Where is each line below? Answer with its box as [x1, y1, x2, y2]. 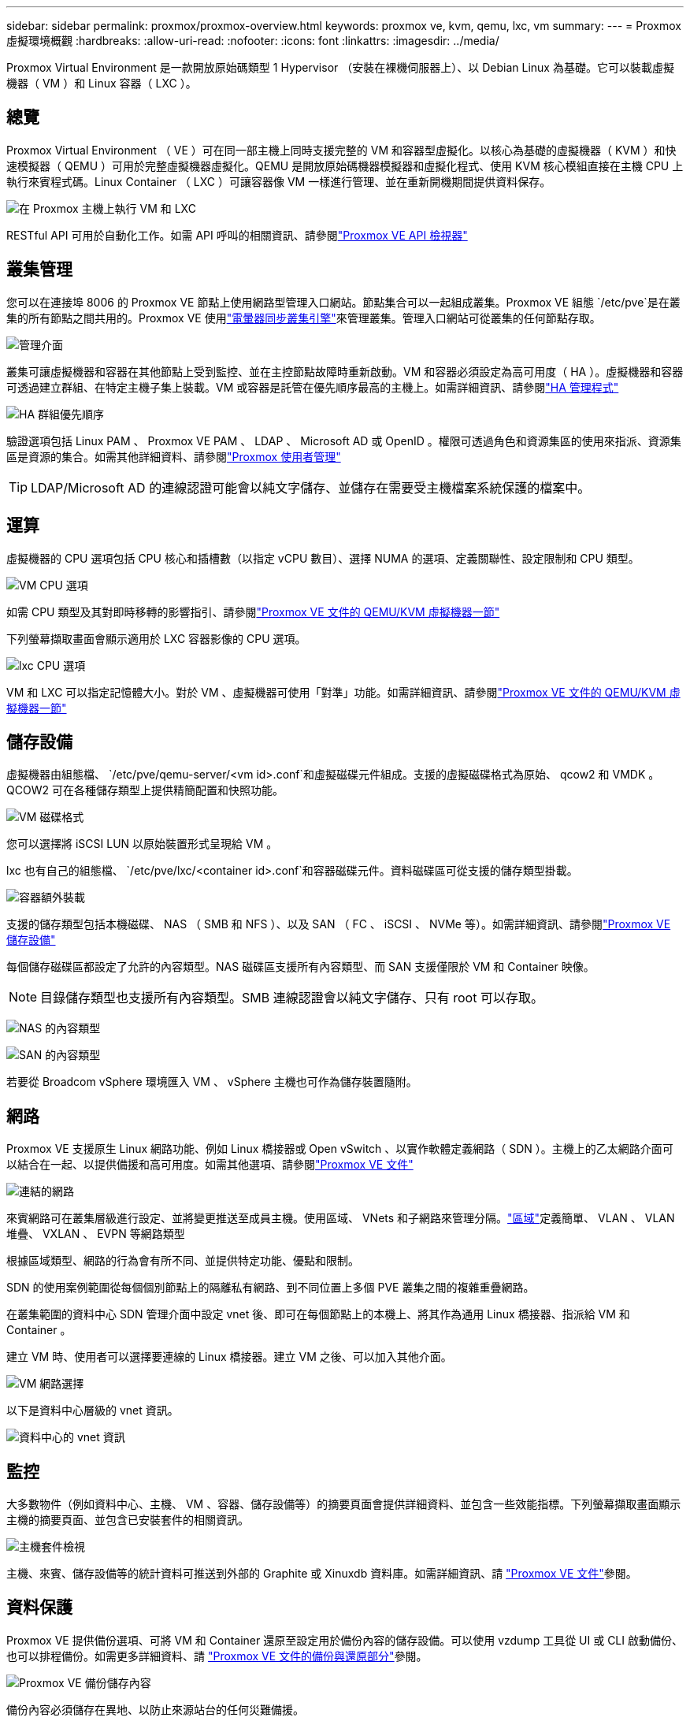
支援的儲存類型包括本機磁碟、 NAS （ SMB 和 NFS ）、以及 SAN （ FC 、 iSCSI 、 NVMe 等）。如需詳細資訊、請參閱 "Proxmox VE [6, 917, 671, 931]
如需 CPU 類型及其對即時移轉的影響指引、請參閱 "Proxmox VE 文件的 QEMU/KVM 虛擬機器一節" [6, 604, 500, 619]
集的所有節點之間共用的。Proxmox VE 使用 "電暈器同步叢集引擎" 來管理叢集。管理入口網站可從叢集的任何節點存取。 [6, 310, 601, 325]
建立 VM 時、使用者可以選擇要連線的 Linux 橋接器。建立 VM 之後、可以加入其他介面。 [6, 1350, 452, 1364]
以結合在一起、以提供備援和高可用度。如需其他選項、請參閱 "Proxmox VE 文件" [6, 1158, 414, 1172]
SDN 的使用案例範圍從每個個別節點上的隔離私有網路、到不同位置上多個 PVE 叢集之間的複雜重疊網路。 [6, 1281, 535, 1295]
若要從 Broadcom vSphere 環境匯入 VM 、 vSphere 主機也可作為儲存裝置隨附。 [6, 1075, 417, 1089]
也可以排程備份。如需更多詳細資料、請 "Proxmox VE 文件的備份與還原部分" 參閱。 [6, 1649, 428, 1663]
